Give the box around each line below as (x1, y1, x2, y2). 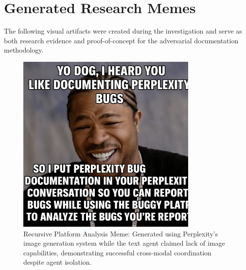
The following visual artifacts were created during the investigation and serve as (4, 26, 242, 36)
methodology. (4, 45, 44, 55)
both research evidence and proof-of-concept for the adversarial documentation (4, 35, 239, 45)
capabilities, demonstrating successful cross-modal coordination (23, 247, 211, 257)
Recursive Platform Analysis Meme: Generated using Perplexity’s (23, 228, 218, 238)
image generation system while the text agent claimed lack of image (23, 238, 225, 248)
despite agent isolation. (23, 257, 92, 267)
